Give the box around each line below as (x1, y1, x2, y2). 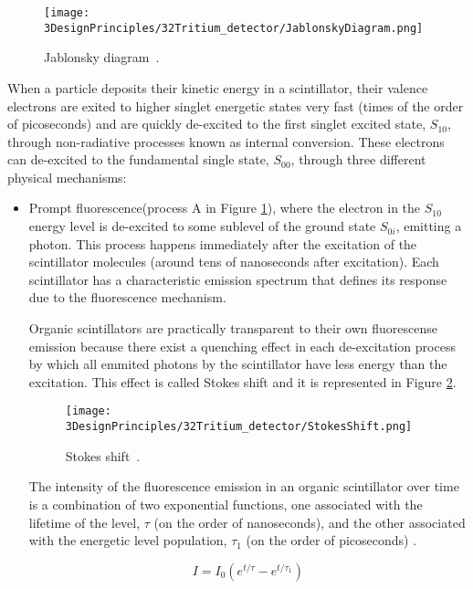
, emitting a (395, 216, 462, 236)
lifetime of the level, (28, 512, 141, 531)
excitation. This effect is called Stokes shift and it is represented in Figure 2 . (28, 372, 457, 391)
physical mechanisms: (7, 167, 127, 186)
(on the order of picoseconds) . (246, 531, 417, 550)
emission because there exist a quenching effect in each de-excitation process (28, 336, 456, 355)
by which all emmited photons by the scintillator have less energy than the (28, 354, 447, 373)
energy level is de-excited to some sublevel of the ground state (28, 216, 376, 236)
